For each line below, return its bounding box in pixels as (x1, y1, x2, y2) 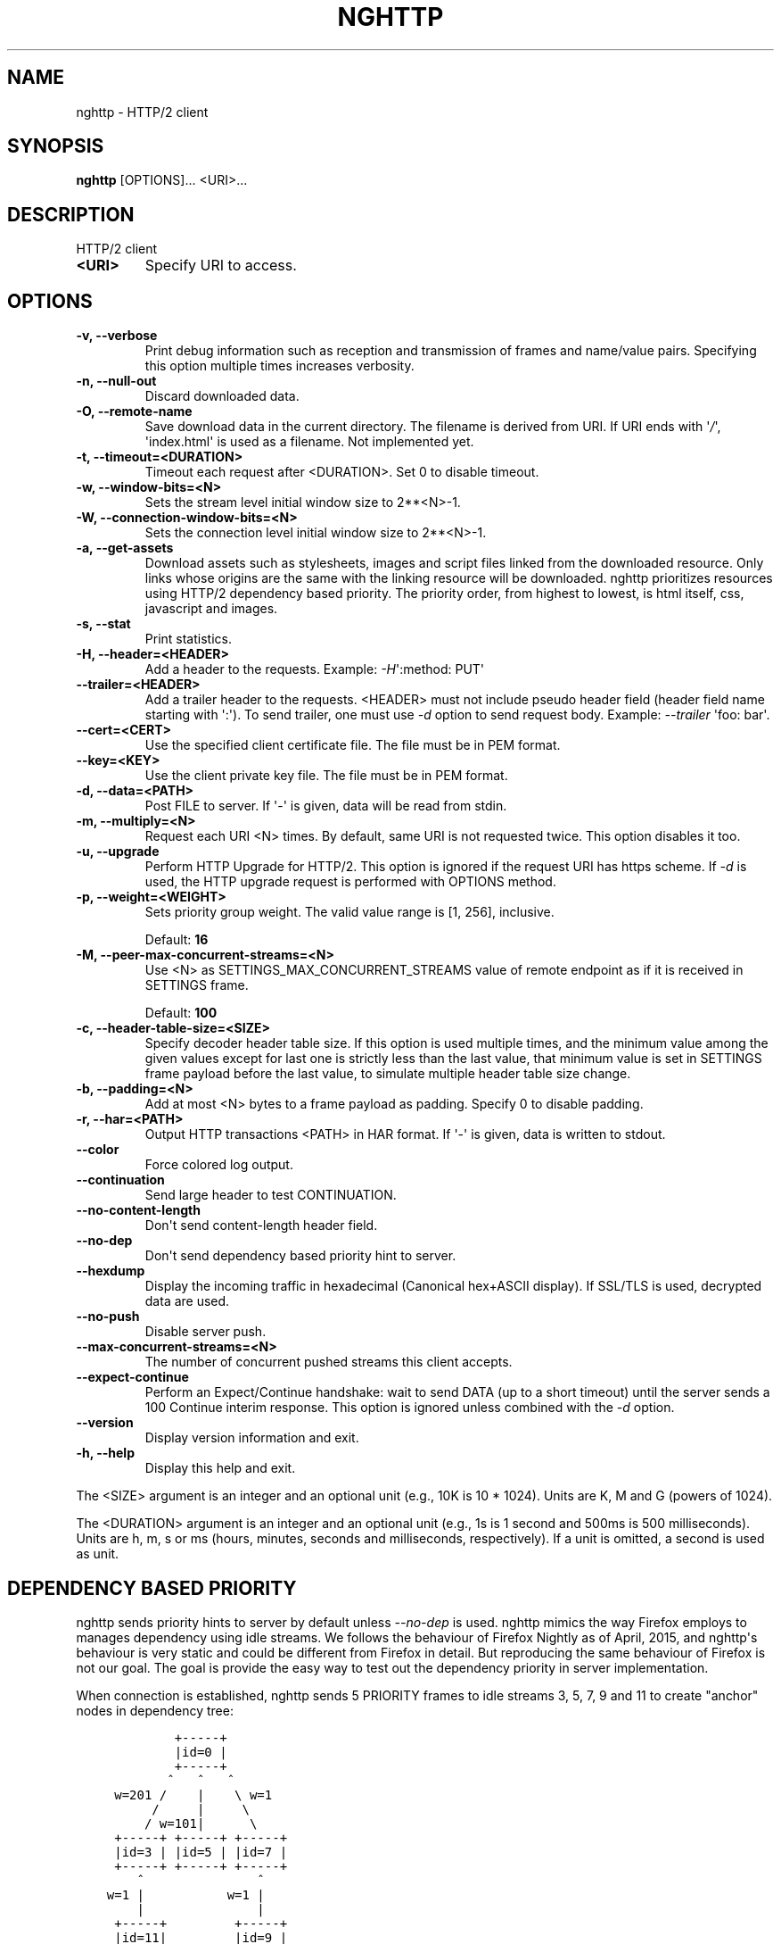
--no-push (76, 1308, 140, 1325)
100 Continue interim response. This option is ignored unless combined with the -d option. (144, 1400, 675, 1416)
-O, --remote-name (76, 403, 193, 420)
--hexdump (76, 1263, 145, 1279)
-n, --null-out (76, 373, 157, 389)
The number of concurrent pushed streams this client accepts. (144, 1354, 513, 1370)
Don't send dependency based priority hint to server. (144, 1248, 456, 1264)
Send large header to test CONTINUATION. (144, 1187, 397, 1203)
